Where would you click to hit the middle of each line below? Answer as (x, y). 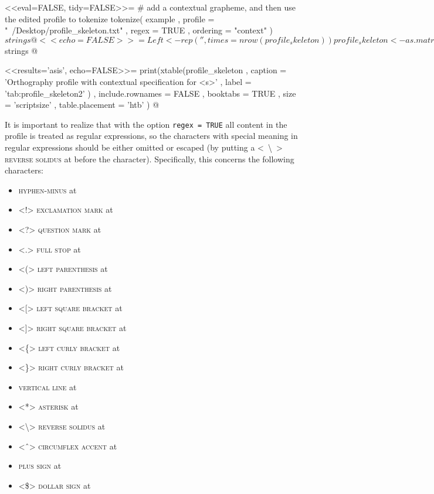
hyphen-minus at (48, 190)
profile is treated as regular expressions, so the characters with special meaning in (151, 136)
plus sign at (40, 466)
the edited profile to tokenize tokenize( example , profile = (110, 18)
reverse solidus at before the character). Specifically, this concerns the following (150, 159)
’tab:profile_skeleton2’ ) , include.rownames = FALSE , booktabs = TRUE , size (150, 93)
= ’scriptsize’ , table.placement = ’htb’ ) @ (82, 105)
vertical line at (48, 386)
